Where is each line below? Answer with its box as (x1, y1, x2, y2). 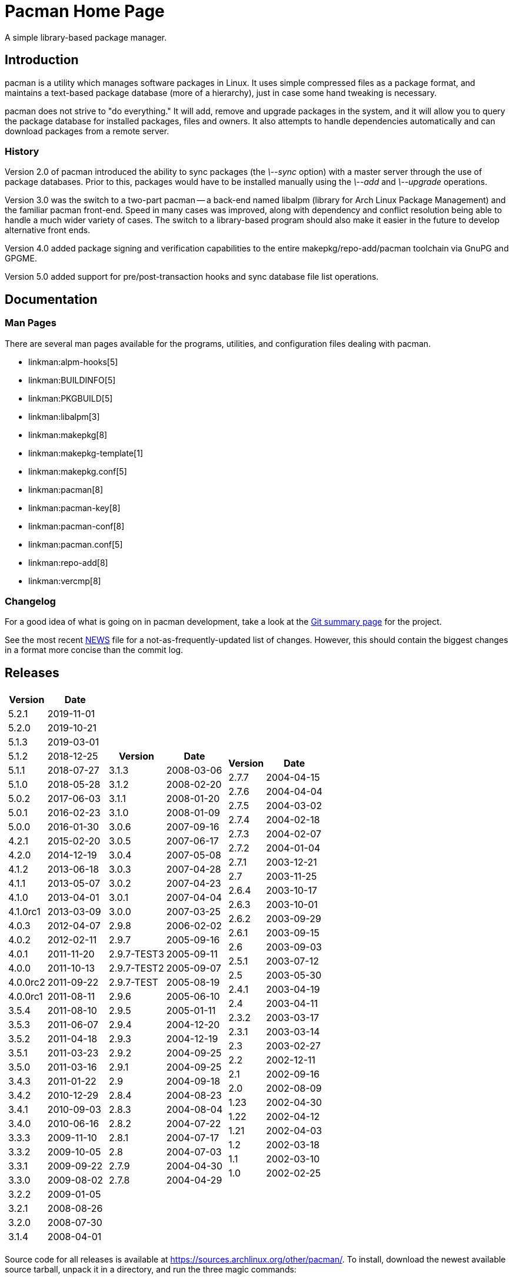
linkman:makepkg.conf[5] (28, 466, 127, 476)
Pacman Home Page (5, 1, 165, 21)
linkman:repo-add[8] (28, 557, 108, 568)
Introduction (5, 52, 79, 68)
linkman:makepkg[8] (28, 429, 108, 440)
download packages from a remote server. (5, 125, 169, 136)
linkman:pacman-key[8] (28, 502, 121, 513)
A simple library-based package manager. (5, 32, 167, 42)
